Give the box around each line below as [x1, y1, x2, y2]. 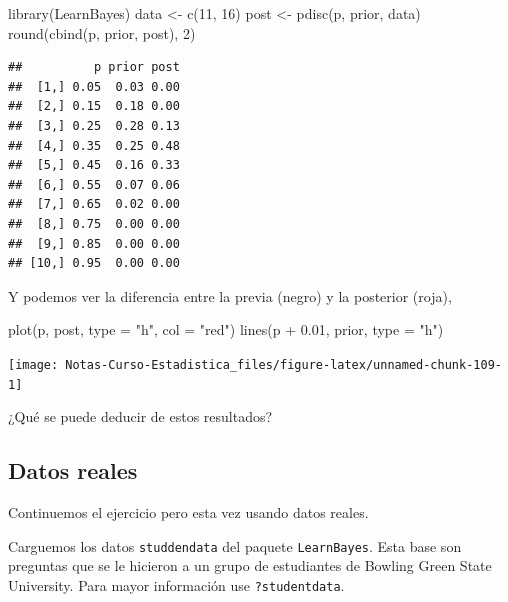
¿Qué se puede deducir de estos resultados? [8, 406, 273, 427]
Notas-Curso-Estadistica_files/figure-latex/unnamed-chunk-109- [65, 357, 502, 372]
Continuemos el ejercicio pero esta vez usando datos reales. [8, 502, 369, 523]
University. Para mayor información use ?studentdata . [8, 574, 345, 595]
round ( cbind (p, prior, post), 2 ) [8, 22, 196, 43]
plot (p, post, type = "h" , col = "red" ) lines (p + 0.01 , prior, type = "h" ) [8, 319, 444, 340]
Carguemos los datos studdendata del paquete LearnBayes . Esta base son [8, 535, 462, 556]
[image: [8, 357, 59, 372]
